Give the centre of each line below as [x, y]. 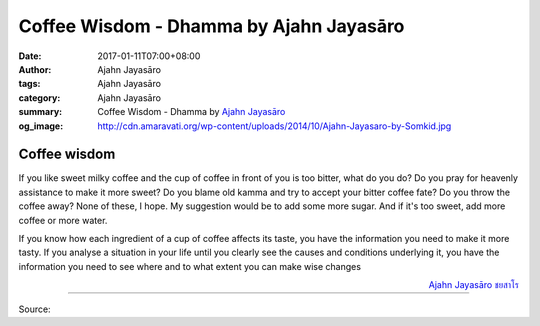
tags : [29, 84]
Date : [30, 56]
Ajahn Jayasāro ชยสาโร [473, 285]
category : [39, 97]
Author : [35, 69]
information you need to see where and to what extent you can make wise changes [190, 266]
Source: [34, 309]
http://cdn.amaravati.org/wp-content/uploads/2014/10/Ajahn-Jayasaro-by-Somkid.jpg [274, 126]
